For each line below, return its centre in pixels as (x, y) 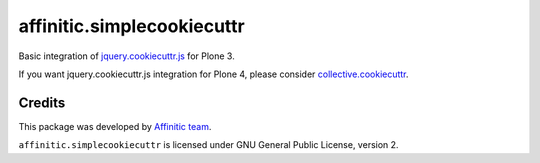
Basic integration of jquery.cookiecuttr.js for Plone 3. (126, 56)
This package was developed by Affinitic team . (115, 126)
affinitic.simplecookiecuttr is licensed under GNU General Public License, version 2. (208, 145)
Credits (42, 102)
